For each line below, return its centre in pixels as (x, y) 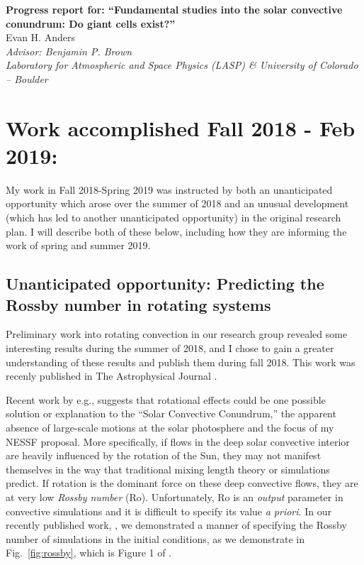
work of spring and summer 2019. (78, 245)
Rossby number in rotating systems (138, 304)
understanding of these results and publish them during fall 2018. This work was (181, 362)
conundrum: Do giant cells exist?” (91, 23)
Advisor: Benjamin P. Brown (69, 51)
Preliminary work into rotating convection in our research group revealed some (177, 334)
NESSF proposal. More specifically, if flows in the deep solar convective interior (178, 441)
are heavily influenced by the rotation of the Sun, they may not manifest (164, 455)
